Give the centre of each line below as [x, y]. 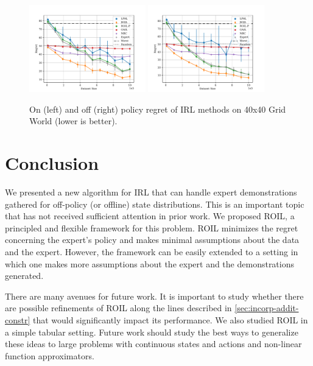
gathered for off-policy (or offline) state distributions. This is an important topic [155, 204]
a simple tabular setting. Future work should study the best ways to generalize [152, 332]
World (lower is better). [73, 121]
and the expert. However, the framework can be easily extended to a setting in [152, 251]
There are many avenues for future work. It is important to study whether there [154, 296]
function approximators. [50, 355]
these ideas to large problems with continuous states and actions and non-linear [153, 344]
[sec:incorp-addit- [267, 308]
